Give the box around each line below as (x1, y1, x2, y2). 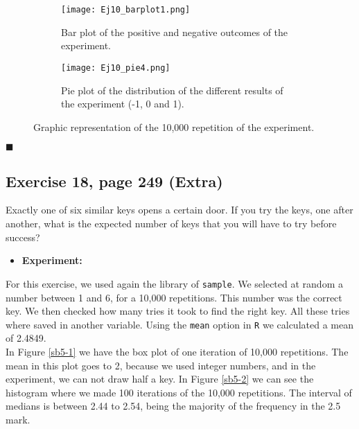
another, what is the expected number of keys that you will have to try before (6, 216, 337, 231)
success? (6, 229, 40, 244)
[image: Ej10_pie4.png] (61, 62, 170, 73)
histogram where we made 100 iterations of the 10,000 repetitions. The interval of (6, 385, 352, 399)
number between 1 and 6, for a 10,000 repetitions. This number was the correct (6, 290, 342, 304)
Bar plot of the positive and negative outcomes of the (61, 24, 288, 39)
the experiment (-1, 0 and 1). (61, 96, 184, 111)
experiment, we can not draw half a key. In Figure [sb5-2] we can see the (6, 371, 314, 386)
